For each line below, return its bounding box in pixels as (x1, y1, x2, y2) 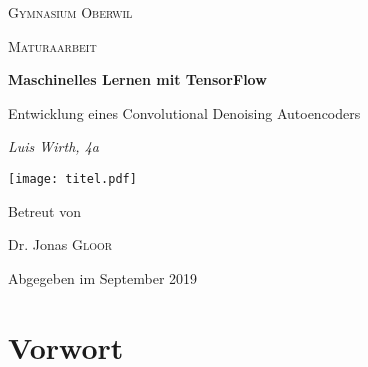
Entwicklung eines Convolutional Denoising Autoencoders (8, 102, 361, 123)
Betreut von (8, 200, 81, 221)
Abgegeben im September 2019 (8, 267, 198, 288)
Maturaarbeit (8, 35, 97, 56)
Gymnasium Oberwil (8, 2, 133, 22)
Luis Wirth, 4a (8, 136, 99, 157)
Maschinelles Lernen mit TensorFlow (8, 69, 267, 90)
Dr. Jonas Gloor (8, 234, 113, 255)
